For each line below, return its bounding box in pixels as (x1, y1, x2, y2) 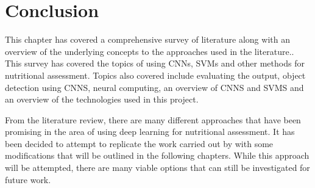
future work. (5, 173, 51, 186)
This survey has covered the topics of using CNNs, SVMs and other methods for (5, 57, 305, 70)
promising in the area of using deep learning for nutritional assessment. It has (5, 125, 295, 138)
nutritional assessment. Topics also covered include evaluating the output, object (5, 68, 306, 81)
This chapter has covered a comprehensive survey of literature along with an (5, 33, 290, 46)
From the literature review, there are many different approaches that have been (5, 113, 301, 126)
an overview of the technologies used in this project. (5, 93, 199, 106)
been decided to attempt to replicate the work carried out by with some (5, 137, 274, 150)
